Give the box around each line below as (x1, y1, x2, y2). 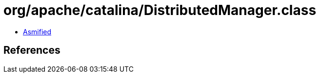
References (3, 44, 60, 57)
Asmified (23, 27, 52, 36)
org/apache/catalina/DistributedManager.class (3, 2, 317, 18)
